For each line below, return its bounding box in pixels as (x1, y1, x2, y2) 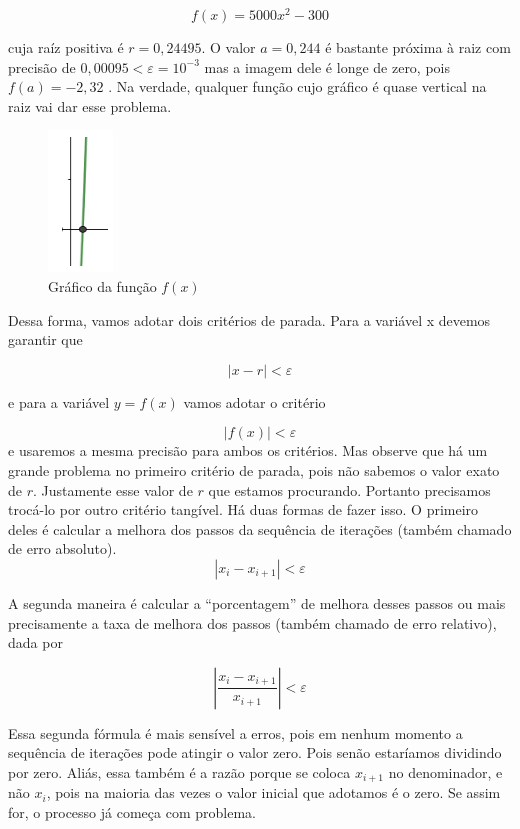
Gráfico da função (48, 276, 157, 297)
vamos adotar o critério (183, 391, 326, 412)
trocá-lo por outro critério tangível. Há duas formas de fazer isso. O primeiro (8, 499, 479, 520)
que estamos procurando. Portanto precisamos (208, 479, 491, 500)
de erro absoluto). (8, 538, 117, 559)
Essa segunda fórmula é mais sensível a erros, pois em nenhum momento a (8, 722, 463, 743)
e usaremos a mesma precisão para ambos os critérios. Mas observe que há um (8, 440, 488, 461)
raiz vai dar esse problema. (8, 95, 172, 116)
